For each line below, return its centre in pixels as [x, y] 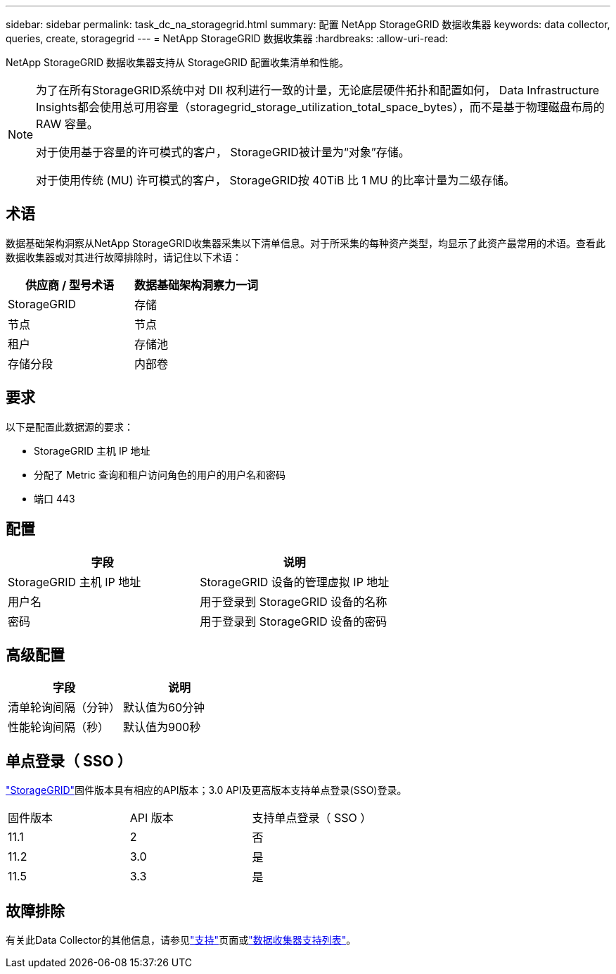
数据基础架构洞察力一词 [197, 285]
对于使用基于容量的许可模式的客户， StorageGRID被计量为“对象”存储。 [223, 152]
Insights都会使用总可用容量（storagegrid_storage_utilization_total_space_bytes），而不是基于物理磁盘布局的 [320, 107]
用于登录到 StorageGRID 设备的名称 [294, 601]
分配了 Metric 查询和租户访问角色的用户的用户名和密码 [160, 474]
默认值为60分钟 [164, 708]
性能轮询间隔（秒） [59, 727]
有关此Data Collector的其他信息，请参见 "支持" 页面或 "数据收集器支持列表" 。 [181, 940]
